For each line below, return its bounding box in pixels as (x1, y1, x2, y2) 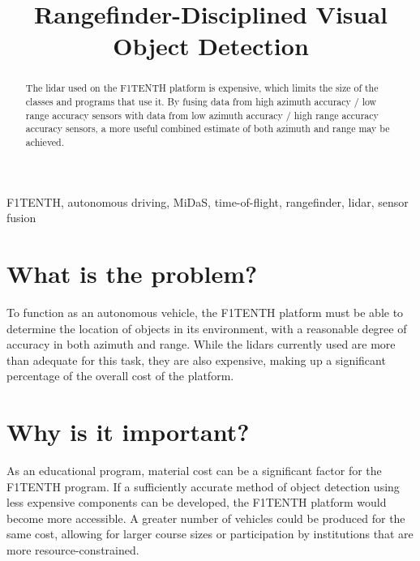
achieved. (25, 135, 65, 148)
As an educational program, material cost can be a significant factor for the (6, 462, 382, 479)
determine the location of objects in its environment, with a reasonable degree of (6, 319, 407, 336)
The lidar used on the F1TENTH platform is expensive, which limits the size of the (25, 81, 379, 95)
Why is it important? (6, 415, 250, 448)
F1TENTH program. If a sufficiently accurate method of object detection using (6, 477, 400, 495)
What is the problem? (6, 257, 258, 290)
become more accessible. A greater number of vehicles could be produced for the (6, 509, 405, 526)
